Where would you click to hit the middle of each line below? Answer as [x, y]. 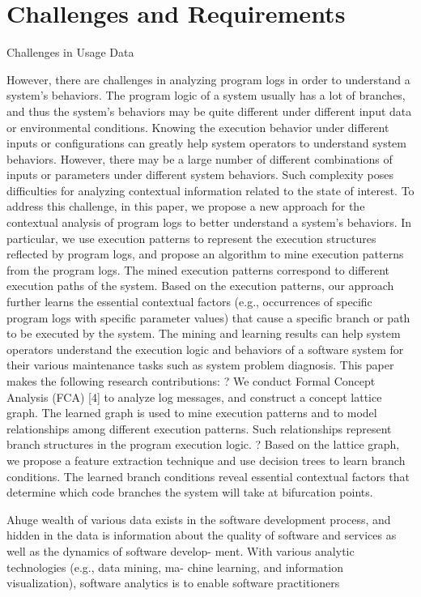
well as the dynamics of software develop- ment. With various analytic [181, 550]
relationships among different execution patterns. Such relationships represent [199, 428]
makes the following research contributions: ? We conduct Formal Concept [191, 381]
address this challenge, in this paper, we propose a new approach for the [186, 206]
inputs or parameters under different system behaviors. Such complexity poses [200, 175]
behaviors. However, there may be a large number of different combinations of [200, 158]
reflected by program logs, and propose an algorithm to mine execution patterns [205, 254]
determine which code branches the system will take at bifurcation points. [190, 492]
